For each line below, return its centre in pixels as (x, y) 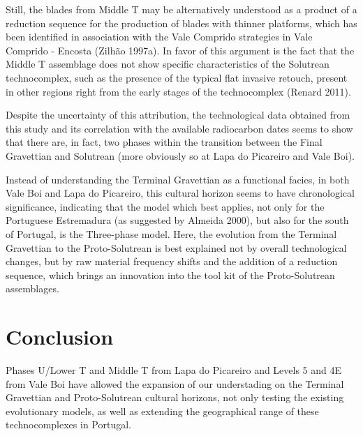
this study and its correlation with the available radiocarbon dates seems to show (179, 128)
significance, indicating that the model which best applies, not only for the (165, 206)
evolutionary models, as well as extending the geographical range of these (162, 411)
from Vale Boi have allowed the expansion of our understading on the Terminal (175, 383)
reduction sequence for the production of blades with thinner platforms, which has (181, 23)
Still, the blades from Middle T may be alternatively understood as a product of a (181, 9)
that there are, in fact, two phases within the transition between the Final (164, 142)
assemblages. (32, 288)
